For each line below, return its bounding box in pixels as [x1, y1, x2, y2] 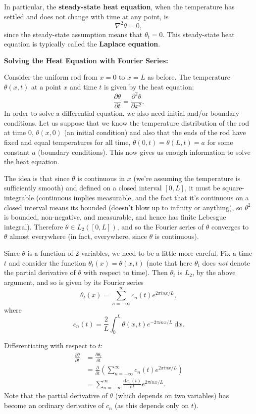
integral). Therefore [4, 221, 63, 231]
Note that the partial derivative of [4, 390, 107, 401]
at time [4, 127, 26, 138]
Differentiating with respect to [4, 340, 96, 351]
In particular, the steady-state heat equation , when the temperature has [4, 1, 235, 11]
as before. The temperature [147, 72, 230, 82]
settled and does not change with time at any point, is [4, 11, 169, 21]
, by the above [192, 267, 236, 277]
